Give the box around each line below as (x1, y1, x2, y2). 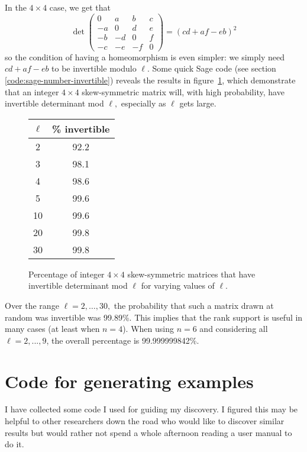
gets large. (179, 97, 216, 109)
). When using (122, 322, 174, 335)
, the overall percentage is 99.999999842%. (46, 334, 199, 346)
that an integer (5, 85, 59, 98)
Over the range (5, 299, 59, 311)
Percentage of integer (28, 267, 105, 280)
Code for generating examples (5, 369, 254, 393)
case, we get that (49, 1, 111, 13)
